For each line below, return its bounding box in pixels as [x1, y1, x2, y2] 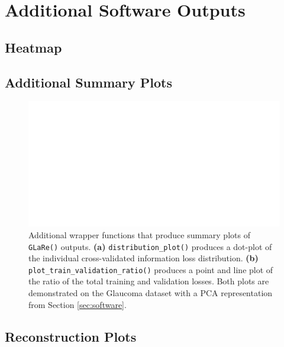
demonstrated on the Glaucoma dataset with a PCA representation [28, 287, 273, 299]
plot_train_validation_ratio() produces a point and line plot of [28, 263, 273, 275]
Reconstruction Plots [5, 327, 137, 345]
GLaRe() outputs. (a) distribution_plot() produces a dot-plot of [28, 240, 272, 252]
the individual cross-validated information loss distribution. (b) [28, 252, 259, 264]
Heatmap [5, 38, 62, 56]
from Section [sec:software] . [28, 298, 127, 310]
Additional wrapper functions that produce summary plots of [28, 228, 250, 241]
